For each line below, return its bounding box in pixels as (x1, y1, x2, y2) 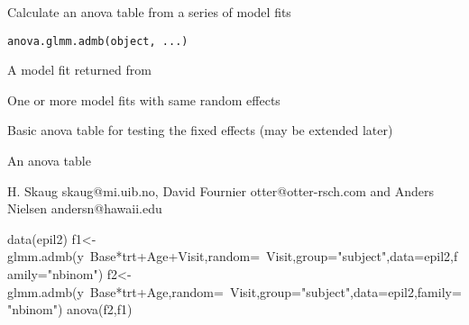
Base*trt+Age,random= (89, 282, 224, 301)
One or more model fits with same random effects (7, 90, 280, 109)
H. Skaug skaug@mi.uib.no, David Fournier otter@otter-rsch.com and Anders (7, 181, 435, 200)
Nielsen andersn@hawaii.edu (7, 199, 162, 218)
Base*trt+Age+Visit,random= (89, 247, 261, 266)
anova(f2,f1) (67, 300, 133, 319)
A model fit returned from (7, 60, 152, 79)
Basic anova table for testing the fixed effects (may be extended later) (7, 121, 393, 140)
